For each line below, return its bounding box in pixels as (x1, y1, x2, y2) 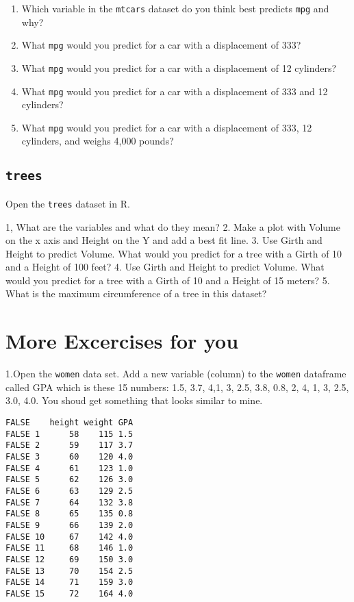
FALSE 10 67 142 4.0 (5, 531, 134, 542)
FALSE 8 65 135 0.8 (5, 509, 134, 519)
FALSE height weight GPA (5, 418, 134, 428)
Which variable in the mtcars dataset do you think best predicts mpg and (21, 1, 329, 15)
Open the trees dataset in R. (5, 196, 130, 210)
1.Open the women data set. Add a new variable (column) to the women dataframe (5, 366, 346, 381)
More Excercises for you (5, 327, 239, 355)
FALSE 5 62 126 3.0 (5, 475, 134, 485)
